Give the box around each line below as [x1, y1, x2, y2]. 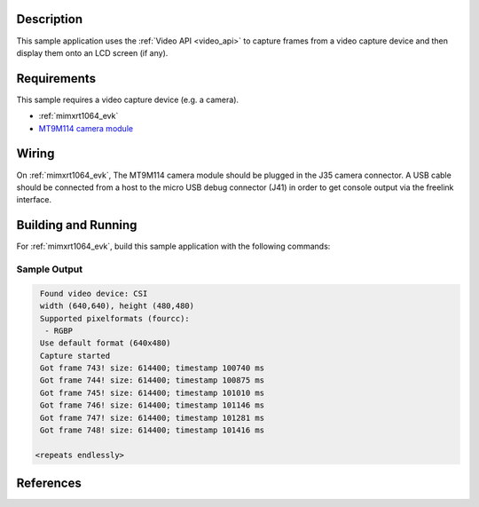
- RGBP [44, 325, 74, 336]
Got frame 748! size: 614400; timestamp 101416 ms [40, 425, 265, 435]
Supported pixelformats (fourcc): [40, 313, 190, 323]
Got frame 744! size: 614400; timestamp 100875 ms [40, 376, 265, 385]
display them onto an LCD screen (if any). [16, 47, 169, 58]
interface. [16, 194, 52, 205]
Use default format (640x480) [40, 338, 172, 348]
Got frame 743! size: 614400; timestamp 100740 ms [40, 363, 265, 373]
